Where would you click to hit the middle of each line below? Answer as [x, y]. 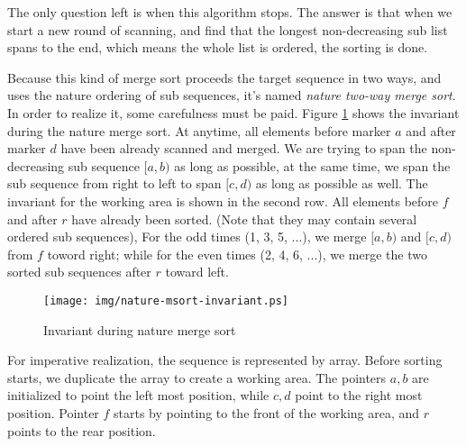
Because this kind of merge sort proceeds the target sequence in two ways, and [224, 77]
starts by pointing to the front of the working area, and [267, 412]
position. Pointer [53, 412]
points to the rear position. [82, 430]
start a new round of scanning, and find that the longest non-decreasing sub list [228, 29]
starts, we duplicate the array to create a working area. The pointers [197, 377]
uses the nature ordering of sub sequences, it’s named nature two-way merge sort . [232, 95]
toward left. [197, 272]
